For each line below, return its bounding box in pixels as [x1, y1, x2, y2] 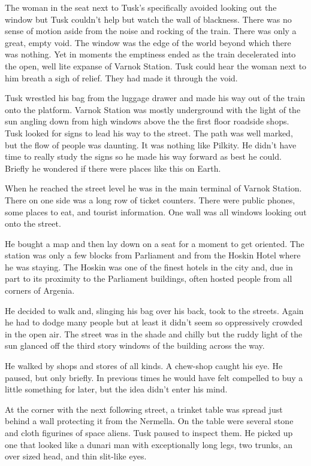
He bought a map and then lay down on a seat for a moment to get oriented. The [5, 237, 304, 249]
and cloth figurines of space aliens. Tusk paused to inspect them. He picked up [5, 427, 293, 438]
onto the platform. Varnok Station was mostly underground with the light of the [5, 103, 301, 115]
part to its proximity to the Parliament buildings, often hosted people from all [5, 272, 292, 285]
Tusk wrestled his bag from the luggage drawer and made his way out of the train [5, 92, 305, 104]
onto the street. [5, 217, 61, 230]
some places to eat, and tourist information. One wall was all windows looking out [5, 205, 307, 218]
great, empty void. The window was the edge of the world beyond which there [5, 36, 291, 48]
